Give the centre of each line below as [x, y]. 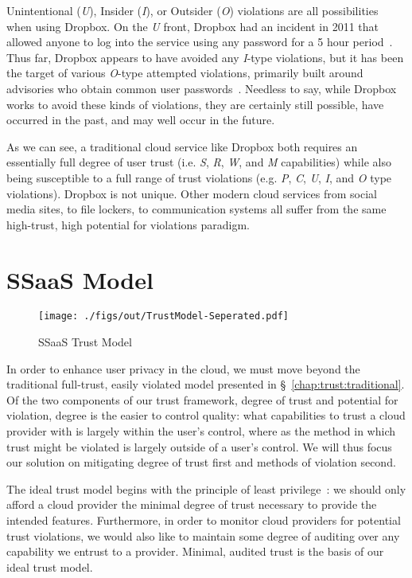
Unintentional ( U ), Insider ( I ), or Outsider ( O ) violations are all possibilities [192, 10]
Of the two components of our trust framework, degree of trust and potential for [202, 399]
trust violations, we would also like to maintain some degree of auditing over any [203, 535]
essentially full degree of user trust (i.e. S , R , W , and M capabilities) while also [199, 162]
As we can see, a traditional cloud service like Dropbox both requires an [182, 146]
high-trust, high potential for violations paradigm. [128, 224]
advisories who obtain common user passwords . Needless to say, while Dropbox [202, 88]
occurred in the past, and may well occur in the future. [141, 120]
